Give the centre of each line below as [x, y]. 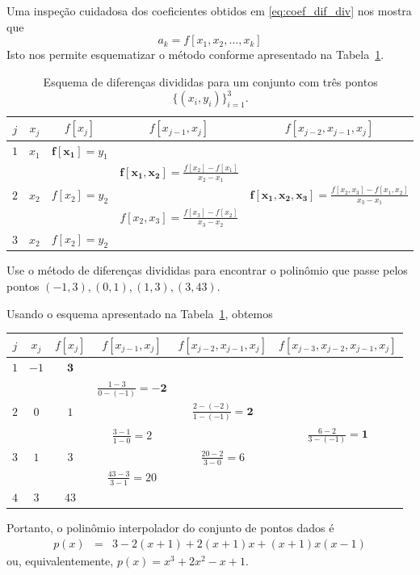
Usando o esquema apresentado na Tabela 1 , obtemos [140, 313]
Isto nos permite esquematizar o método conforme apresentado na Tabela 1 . [195, 55]
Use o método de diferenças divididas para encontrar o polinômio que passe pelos [207, 270]
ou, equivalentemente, [60, 560]
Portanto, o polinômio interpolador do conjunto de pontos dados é [170, 527]
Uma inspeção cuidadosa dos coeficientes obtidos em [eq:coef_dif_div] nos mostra [209, 10]
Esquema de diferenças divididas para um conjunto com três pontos [210, 81]
